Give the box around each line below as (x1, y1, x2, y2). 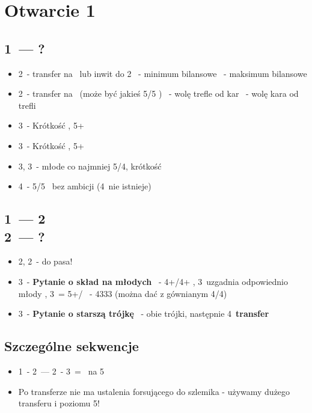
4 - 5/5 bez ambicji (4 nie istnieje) (18, 180, 151, 192)
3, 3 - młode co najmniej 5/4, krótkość (18, 159, 162, 172)
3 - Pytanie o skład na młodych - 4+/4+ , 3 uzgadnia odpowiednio (18, 275, 288, 287)
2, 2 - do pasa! (18, 255, 73, 268)
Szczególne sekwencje (4, 337, 139, 355)
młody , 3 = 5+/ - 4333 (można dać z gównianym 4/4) (18, 287, 227, 299)
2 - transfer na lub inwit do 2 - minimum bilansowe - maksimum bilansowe (18, 67, 307, 79)
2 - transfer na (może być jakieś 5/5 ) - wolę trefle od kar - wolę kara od (18, 87, 299, 100)
